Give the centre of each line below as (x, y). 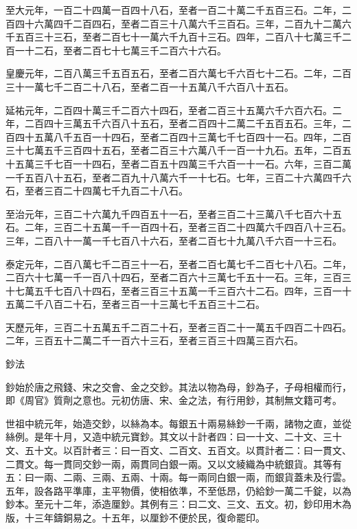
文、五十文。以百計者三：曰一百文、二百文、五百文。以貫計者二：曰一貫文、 (178, 450)
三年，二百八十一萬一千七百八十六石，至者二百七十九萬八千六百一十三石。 (174, 240)
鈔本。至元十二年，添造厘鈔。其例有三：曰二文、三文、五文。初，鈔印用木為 (178, 504)
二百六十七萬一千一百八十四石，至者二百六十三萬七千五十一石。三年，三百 (174, 277)
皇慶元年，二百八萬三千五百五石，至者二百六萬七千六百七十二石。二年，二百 (178, 73)
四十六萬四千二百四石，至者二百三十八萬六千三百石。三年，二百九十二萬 (178, 23)
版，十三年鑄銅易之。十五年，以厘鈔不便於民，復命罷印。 (135, 517)
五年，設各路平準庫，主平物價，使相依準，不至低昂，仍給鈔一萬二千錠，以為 (178, 490)
